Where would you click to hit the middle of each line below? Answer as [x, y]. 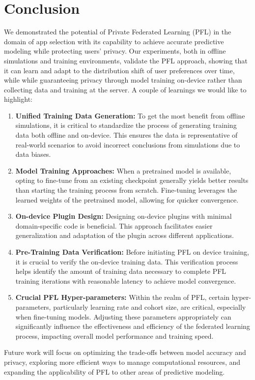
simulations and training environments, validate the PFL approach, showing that [126, 60]
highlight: [18, 99]
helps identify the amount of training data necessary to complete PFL [121, 271]
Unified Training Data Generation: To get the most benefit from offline [130, 115]
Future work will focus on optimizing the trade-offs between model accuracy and [125, 352]
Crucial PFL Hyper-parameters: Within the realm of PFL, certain [122, 297]
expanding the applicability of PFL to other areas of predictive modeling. [114, 371]
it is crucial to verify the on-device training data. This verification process [127, 261]
